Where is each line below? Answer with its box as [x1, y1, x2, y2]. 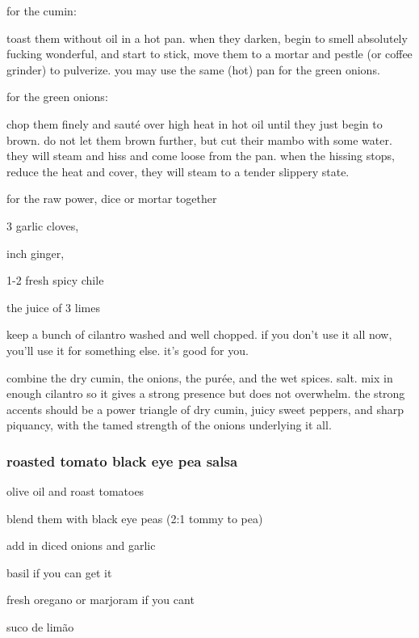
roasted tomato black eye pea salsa [6, 450, 238, 471]
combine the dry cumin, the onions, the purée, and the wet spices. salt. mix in [6, 369, 393, 386]
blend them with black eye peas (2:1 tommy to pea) [6, 509, 263, 526]
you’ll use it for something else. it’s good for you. [6, 341, 249, 358]
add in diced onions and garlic [6, 537, 156, 554]
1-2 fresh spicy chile [6, 272, 104, 289]
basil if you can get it [6, 564, 112, 581]
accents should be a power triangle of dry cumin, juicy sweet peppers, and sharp [6, 400, 404, 417]
